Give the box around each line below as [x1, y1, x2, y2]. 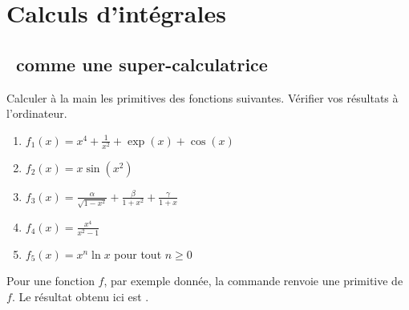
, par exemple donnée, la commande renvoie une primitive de [103, 272, 403, 289]
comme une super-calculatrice [16, 51, 268, 76]
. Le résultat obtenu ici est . [11, 288, 149, 304]
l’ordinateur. [6, 105, 67, 122]
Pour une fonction [6, 272, 95, 289]
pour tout [114, 245, 162, 262]
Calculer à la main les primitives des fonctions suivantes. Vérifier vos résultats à [6, 89, 399, 106]
